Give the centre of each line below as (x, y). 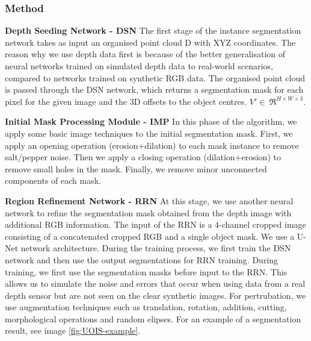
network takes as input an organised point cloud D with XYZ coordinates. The (150, 42)
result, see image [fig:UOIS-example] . (73, 330)
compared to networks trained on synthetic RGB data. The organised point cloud (155, 77)
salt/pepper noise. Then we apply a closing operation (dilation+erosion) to (143, 157)
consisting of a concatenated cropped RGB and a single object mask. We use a (150, 236)
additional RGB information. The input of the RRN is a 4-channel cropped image (155, 224)
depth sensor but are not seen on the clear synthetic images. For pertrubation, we (155, 295)
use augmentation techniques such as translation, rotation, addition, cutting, (146, 307)
